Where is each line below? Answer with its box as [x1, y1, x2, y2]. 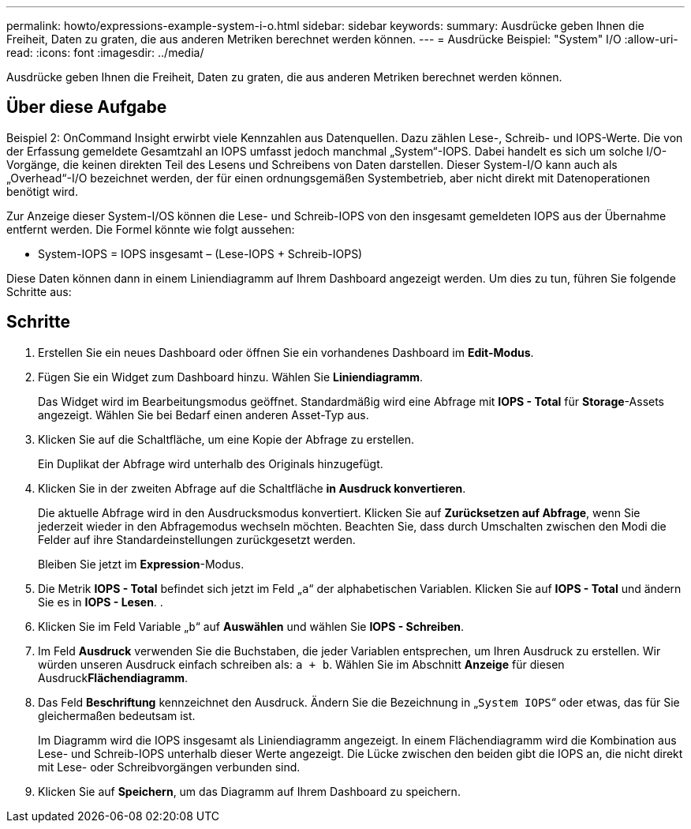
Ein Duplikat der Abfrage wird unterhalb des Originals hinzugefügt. [38, 456, 383, 471]
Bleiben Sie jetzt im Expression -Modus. [38, 557, 245, 571]
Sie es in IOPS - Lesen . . [38, 595, 163, 609]
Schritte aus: [6, 284, 72, 298]
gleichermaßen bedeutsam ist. [38, 708, 196, 722]
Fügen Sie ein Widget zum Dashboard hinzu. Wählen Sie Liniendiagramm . [38, 369, 424, 384]
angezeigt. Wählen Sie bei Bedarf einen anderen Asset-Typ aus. [38, 407, 369, 422]
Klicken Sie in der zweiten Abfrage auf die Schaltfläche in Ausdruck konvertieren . [38, 481, 466, 495]
